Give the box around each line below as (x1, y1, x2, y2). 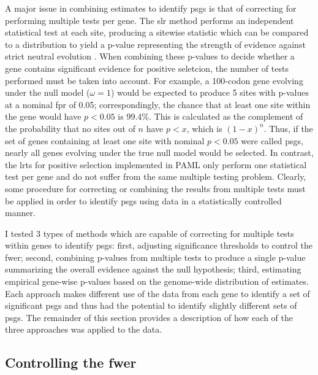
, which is (186, 122, 222, 134)
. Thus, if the (263, 122, 313, 134)
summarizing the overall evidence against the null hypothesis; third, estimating (5, 263, 301, 276)
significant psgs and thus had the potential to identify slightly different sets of (5, 299, 297, 312)
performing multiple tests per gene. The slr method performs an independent (5, 14, 294, 26)
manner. (5, 206, 36, 219)
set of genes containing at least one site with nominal (5, 134, 205, 147)
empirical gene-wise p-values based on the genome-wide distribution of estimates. (5, 275, 309, 288)
